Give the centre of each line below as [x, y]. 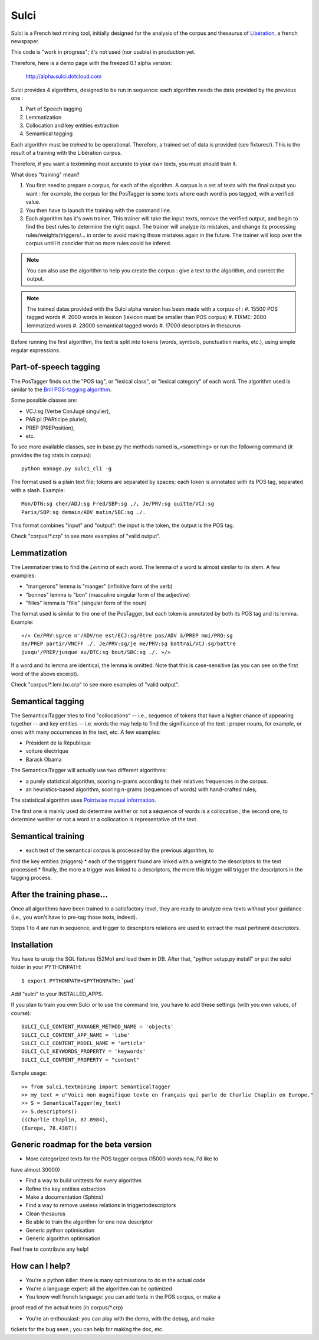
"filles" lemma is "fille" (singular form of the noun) [86, 603]
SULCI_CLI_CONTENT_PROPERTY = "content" [80, 1060]
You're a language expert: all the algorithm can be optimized [99, 1289]
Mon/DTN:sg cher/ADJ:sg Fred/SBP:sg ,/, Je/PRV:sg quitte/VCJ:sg [118, 504]
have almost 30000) [35, 1169]
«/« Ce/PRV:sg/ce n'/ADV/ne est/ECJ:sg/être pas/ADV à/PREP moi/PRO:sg [127, 636]
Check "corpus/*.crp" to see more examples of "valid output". [86, 536]
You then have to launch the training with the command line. [98, 210]
